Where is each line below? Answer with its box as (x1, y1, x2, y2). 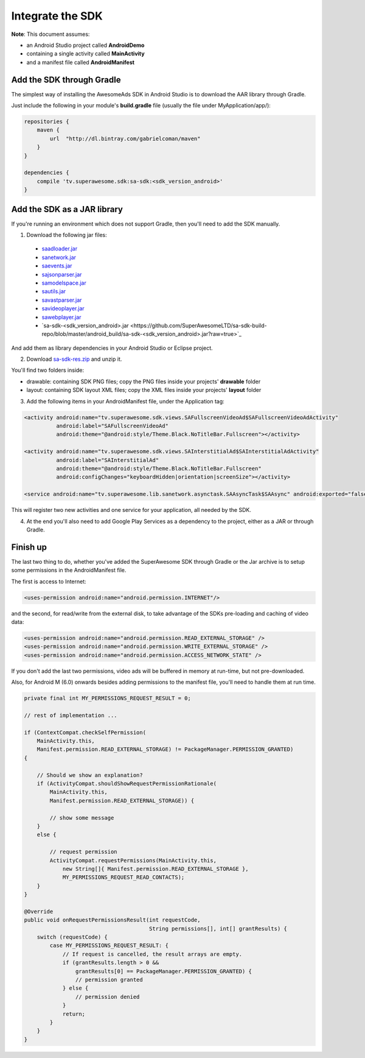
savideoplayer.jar (41, 305, 85, 312)
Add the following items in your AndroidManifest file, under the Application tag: (26, 397, 224, 405)
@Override (24, 908, 54, 915)
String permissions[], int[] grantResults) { (149, 925, 287, 932)
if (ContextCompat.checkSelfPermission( (24, 729, 146, 736)
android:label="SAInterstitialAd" (55, 456, 159, 463)
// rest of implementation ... (24, 712, 118, 719)
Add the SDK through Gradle (11, 74, 121, 85)
